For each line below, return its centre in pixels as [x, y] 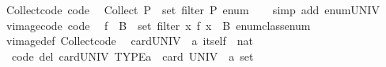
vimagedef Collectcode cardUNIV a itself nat [130, 41]
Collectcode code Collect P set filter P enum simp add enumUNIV [193, 9]
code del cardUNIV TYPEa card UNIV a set [132, 56]
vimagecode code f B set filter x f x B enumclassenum [158, 25]
